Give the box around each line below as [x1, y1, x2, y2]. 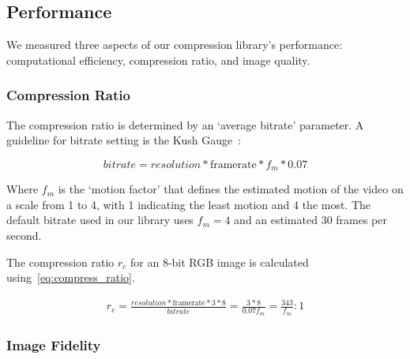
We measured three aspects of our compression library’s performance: [6, 36, 343, 53]
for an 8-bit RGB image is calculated [130, 253, 309, 270]
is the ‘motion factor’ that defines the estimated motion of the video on [58, 181, 404, 197]
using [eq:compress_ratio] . [6, 269, 135, 286]
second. [6, 227, 42, 244]
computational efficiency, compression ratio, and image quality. [6, 51, 310, 68]
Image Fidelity [6, 335, 101, 354]
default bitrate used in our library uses [6, 211, 194, 228]
